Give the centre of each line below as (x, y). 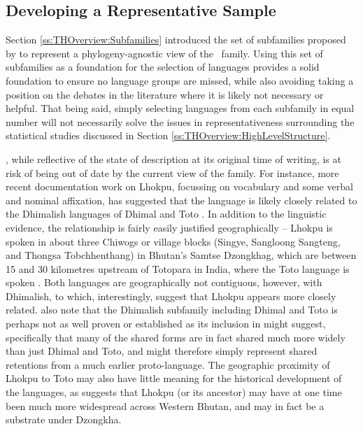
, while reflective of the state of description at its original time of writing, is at (173, 158)
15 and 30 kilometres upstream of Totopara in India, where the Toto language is (178, 268)
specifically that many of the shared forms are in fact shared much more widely (176, 337)
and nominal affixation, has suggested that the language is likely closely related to (181, 200)
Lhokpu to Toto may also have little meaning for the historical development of (174, 378)
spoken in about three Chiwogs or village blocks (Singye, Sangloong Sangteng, (173, 241)
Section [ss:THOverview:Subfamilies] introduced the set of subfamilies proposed (176, 40)
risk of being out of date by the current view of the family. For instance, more (172, 172)
